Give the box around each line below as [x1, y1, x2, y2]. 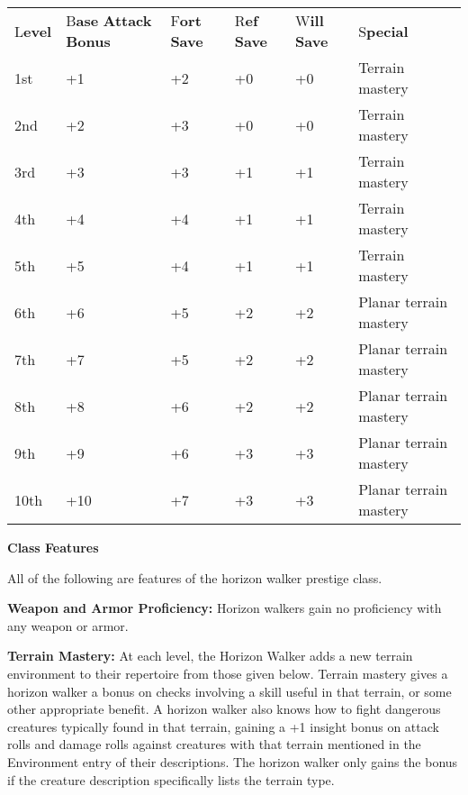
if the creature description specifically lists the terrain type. [7, 770, 335, 789]
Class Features [7, 538, 99, 556]
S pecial [358, 20, 409, 41]
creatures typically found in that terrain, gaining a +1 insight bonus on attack [7, 717, 439, 736]
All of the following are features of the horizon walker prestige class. [7, 568, 382, 587]
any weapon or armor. [7, 616, 129, 635]
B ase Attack [66, 10, 152, 31]
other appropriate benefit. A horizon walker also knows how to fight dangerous [7, 699, 441, 718]
